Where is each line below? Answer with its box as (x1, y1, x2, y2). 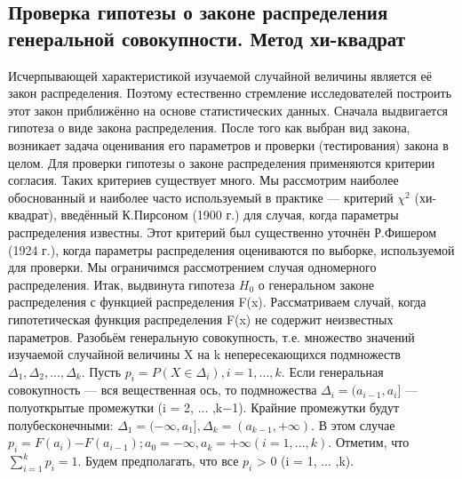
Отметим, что (335, 433, 410, 451)
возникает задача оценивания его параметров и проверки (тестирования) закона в (8, 135, 449, 154)
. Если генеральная (281, 362, 384, 380)
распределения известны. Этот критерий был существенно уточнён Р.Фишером (8, 222, 437, 241)
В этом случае (318, 415, 395, 434)
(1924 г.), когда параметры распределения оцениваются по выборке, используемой (8, 240, 455, 259)
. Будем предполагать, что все (77, 451, 239, 470)
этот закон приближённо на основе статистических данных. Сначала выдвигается (8, 100, 449, 119)
